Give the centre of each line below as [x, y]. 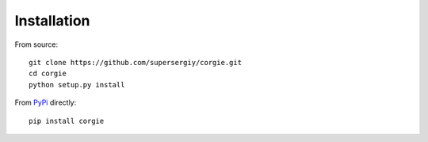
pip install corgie [67, 121]
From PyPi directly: [46, 102]
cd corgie [48, 74]
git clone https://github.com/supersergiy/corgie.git [135, 62]
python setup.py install [77, 84]
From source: [36, 44]
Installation [52, 21]
